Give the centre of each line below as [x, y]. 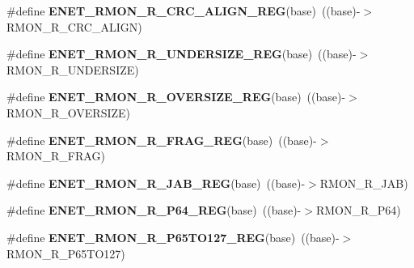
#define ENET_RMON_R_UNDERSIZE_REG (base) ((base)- [182, 54]
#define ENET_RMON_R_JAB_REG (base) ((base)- [156, 183]
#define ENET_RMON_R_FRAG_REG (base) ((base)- [162, 140]
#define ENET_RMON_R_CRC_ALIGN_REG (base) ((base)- [184, 11]
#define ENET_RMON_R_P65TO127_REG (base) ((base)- [173, 237]
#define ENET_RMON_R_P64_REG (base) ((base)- [154, 210]
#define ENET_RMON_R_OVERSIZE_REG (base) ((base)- [176, 97]
